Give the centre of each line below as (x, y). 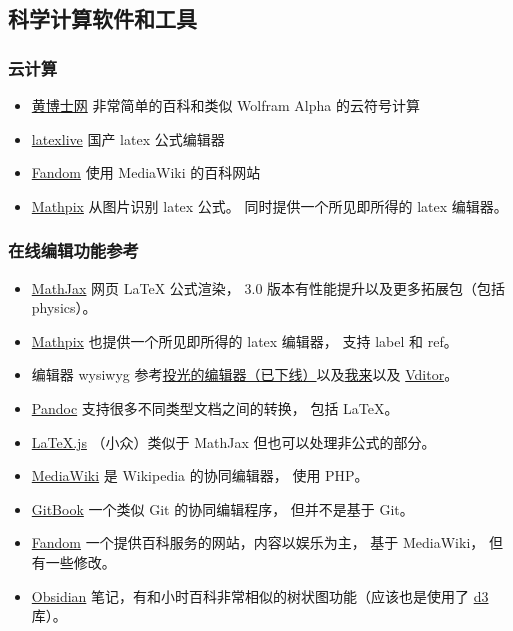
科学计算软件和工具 (102, 18)
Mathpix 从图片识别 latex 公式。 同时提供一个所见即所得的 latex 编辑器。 (269, 205)
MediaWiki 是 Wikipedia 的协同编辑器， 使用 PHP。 (200, 475)
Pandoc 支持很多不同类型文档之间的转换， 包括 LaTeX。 (215, 407)
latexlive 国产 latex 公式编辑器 (128, 138)
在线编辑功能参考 (73, 250)
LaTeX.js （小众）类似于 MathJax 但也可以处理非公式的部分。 (233, 441)
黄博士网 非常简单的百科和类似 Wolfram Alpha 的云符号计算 (225, 105)
